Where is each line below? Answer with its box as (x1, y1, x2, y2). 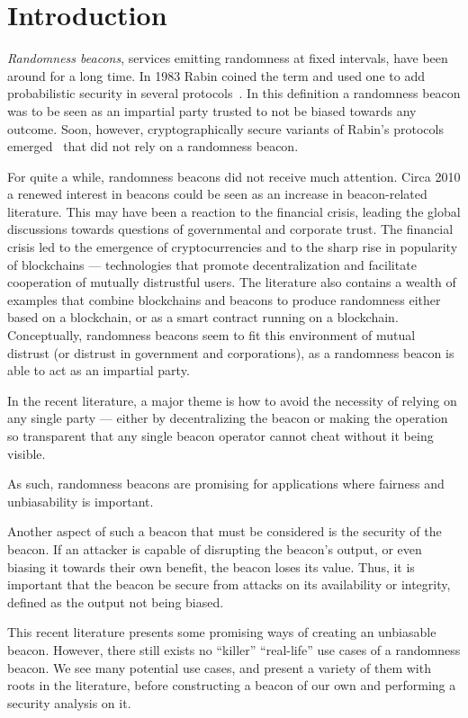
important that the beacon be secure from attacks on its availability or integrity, (7, 575, 451, 594)
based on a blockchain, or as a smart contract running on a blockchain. (7, 308, 399, 327)
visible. (7, 444, 46, 462)
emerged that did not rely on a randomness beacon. (7, 137, 299, 156)
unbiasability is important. (7, 491, 154, 510)
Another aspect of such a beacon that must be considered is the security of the (7, 522, 442, 541)
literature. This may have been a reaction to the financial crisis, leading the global (7, 202, 461, 220)
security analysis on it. (7, 693, 131, 712)
